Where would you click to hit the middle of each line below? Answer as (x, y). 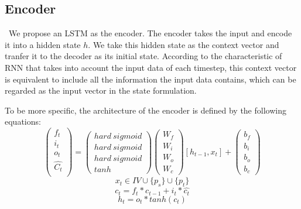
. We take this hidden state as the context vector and (184, 44)
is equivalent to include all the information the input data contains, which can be (150, 79)
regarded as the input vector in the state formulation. (101, 90)
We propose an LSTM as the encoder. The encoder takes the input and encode (150, 33)
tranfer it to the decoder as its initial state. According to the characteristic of (143, 56)
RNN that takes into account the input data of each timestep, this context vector (151, 67)
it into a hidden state (43, 44)
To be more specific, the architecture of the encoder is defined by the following (146, 110)
